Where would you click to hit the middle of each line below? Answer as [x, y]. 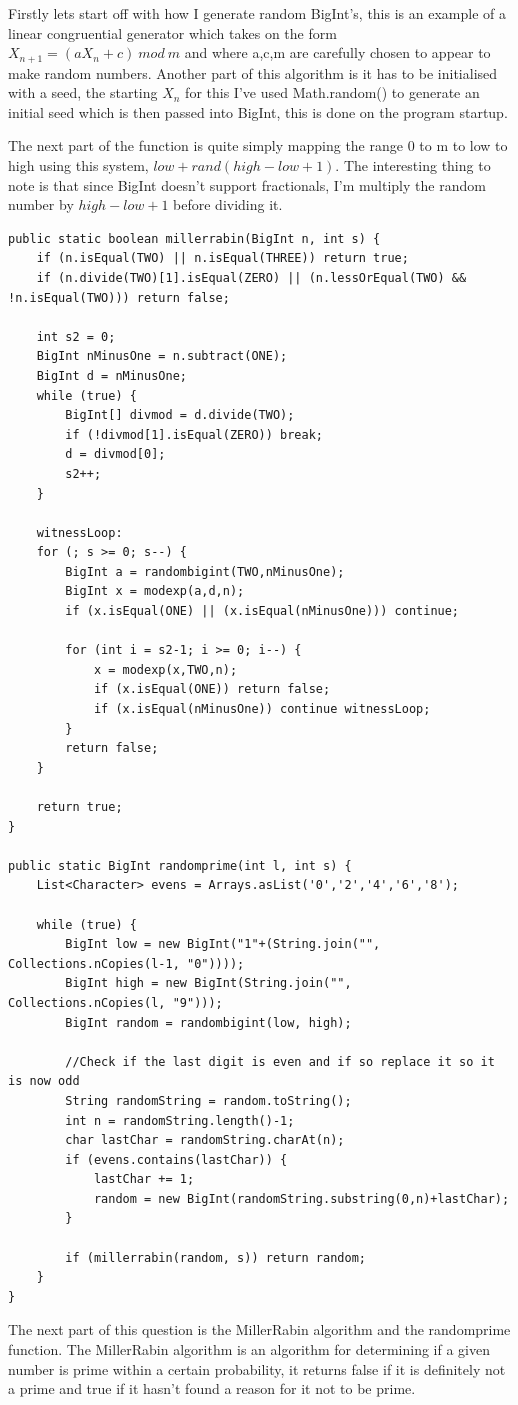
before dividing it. [228, 204]
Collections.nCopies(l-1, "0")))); [126, 963]
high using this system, [78, 165]
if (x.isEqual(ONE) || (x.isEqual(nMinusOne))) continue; [262, 611]
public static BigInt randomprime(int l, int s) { [180, 865]
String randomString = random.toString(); [208, 1100]
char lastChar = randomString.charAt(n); [205, 1140]
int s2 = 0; [76, 336]
